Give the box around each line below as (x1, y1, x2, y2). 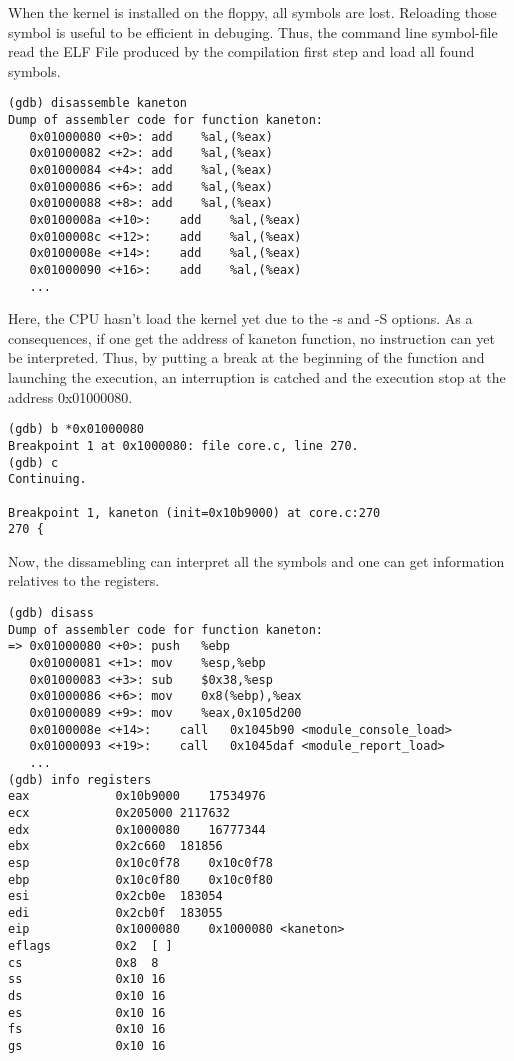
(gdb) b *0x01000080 (8, 422, 145, 437)
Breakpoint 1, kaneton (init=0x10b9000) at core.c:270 (8, 505, 381, 520)
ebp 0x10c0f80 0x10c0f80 (8, 872, 273, 887)
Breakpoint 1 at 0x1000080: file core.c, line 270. (8, 438, 359, 453)
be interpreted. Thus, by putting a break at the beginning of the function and (8, 347, 485, 368)
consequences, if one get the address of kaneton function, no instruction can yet (8, 327, 495, 348)
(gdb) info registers (8, 772, 152, 787)
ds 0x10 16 (8, 989, 166, 1004)
